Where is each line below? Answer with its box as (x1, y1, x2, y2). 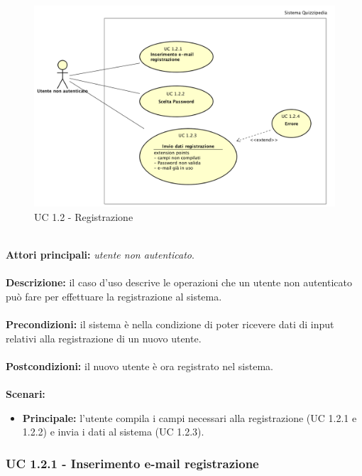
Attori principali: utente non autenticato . (6, 247, 194, 261)
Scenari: (6, 386, 45, 401)
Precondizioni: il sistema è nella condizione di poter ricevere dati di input (6, 316, 334, 331)
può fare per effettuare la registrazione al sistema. (6, 288, 222, 303)
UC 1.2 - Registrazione (34, 209, 133, 224)
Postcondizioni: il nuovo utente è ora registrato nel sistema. (6, 358, 273, 373)
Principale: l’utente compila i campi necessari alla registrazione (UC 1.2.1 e (22, 410, 357, 425)
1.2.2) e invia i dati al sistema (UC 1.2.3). (22, 424, 204, 439)
